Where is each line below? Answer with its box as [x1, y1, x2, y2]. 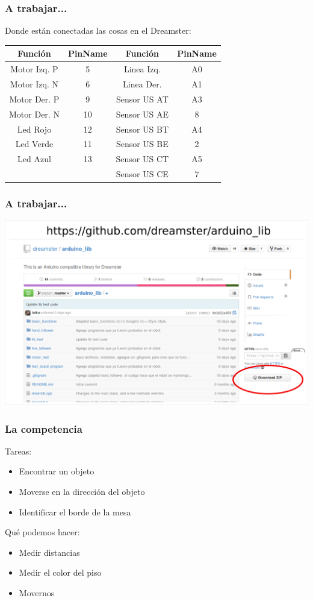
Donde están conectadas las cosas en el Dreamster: [5, 24, 191, 37]
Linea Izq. [123, 63, 161, 75]
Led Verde [15, 137, 54, 150]
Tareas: [5, 444, 32, 457]
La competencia [5, 421, 82, 436]
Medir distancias [19, 546, 80, 558]
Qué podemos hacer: [5, 526, 80, 538]
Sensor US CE [116, 168, 169, 180]
